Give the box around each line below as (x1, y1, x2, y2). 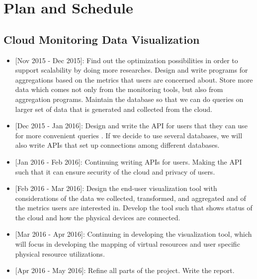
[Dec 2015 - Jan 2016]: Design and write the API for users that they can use (15, 120, 248, 131)
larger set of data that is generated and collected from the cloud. (15, 103, 212, 114)
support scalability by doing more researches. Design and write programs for (15, 65, 248, 75)
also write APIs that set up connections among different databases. (15, 140, 220, 150)
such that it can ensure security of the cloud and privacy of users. (15, 166, 215, 177)
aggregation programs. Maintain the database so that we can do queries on (15, 93, 244, 104)
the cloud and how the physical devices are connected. (15, 212, 180, 222)
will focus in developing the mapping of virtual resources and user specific (15, 239, 240, 249)
